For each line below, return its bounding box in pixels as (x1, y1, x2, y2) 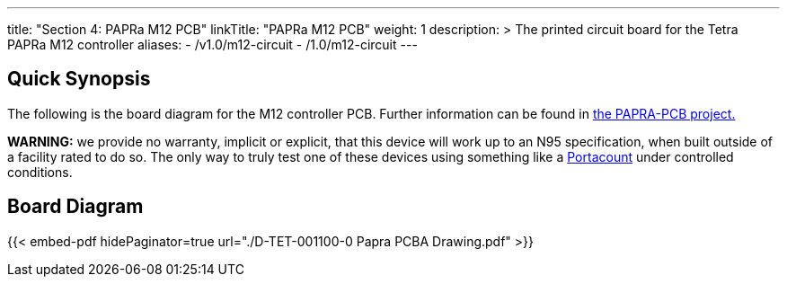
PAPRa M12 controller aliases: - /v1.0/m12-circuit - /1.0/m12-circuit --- (7, 37, 418, 52)
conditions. (7, 164, 73, 180)
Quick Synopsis (7, 67, 151, 91)
